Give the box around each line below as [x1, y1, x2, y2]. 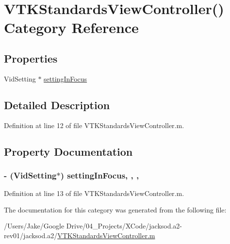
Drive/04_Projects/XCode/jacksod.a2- [66, 221, 182, 231]
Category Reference [4, 17, 139, 37]
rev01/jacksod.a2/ [4, 230, 58, 240]
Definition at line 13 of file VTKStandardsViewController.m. [4, 188, 184, 198]
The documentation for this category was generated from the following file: [4, 204, 227, 214]
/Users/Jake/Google [4, 221, 65, 231]
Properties [4, 50, 58, 65]
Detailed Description [4, 97, 110, 112]
